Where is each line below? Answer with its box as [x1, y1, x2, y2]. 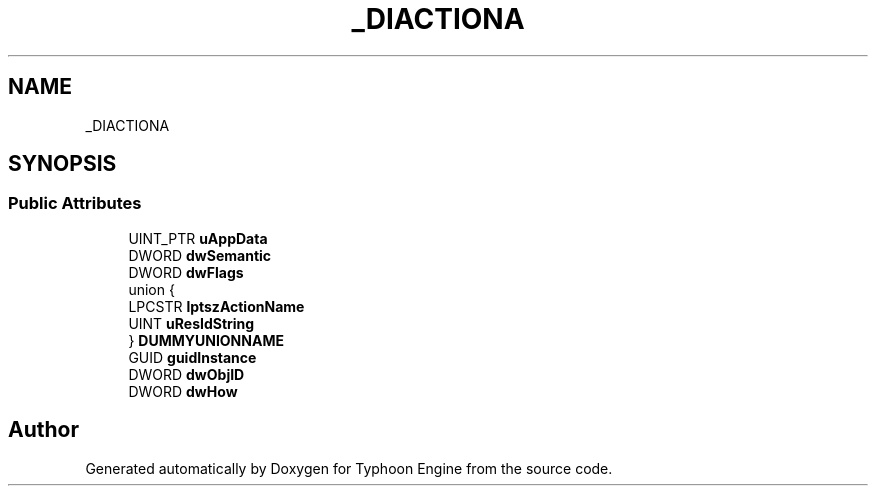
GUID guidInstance [128, 348, 257, 366]
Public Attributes [8, 193, 142, 214]
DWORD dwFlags [128, 263, 244, 281]
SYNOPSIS [8, 151, 117, 177]
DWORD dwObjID [128, 365, 245, 383]
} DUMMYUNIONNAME [128, 331, 284, 349]
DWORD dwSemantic [128, 246, 272, 264]
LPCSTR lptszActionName [128, 297, 305, 315]
